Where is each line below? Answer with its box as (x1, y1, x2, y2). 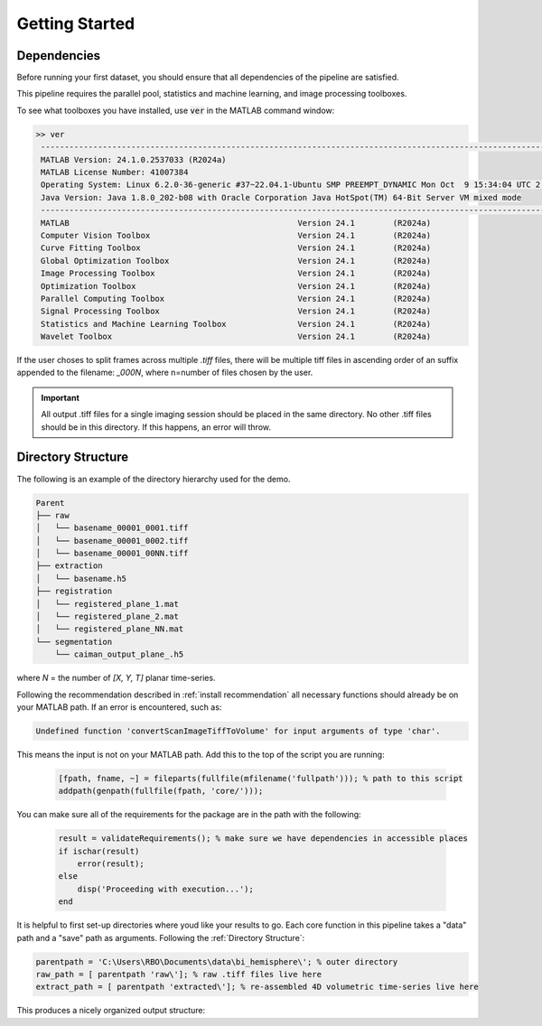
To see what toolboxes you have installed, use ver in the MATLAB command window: (16, 105, 335, 116)
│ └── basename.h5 (35, 574, 126, 583)
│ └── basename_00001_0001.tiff (35, 523, 189, 533)
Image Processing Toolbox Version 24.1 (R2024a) (41, 268, 432, 279)
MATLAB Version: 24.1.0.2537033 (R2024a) (41, 154, 227, 164)
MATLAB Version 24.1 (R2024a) (41, 218, 432, 228)
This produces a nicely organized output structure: (16, 1005, 206, 1016)
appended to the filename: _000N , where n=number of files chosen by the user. (16, 367, 313, 378)
